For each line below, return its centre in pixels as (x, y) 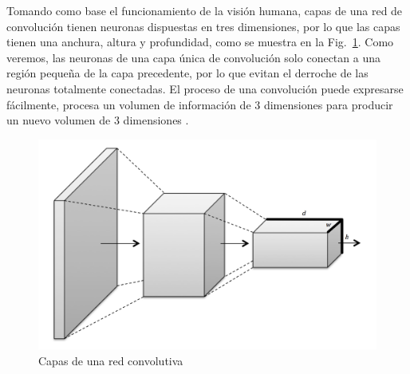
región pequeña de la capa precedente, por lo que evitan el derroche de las (187, 73)
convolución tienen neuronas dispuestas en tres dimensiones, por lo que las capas (203, 26)
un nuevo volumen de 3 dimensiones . (98, 120)
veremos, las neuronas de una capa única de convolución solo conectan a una (193, 57)
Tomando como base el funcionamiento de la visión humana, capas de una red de (205, 10)
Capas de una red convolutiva (111, 360)
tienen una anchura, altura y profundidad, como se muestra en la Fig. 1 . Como (200, 42)
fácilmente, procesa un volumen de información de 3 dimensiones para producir (200, 104)
